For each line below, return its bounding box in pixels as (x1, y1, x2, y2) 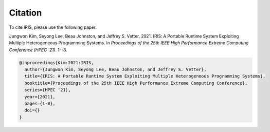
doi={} (24, 108, 40, 113)
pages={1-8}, (24, 101, 55, 107)
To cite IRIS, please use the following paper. (9, 24, 97, 30)
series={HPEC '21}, (24, 87, 71, 93)
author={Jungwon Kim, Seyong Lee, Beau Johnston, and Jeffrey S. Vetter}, (24, 67, 207, 73)
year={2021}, (24, 94, 55, 99)
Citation (9, 7, 42, 18)
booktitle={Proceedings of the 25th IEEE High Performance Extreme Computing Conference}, (24, 80, 248, 86)
